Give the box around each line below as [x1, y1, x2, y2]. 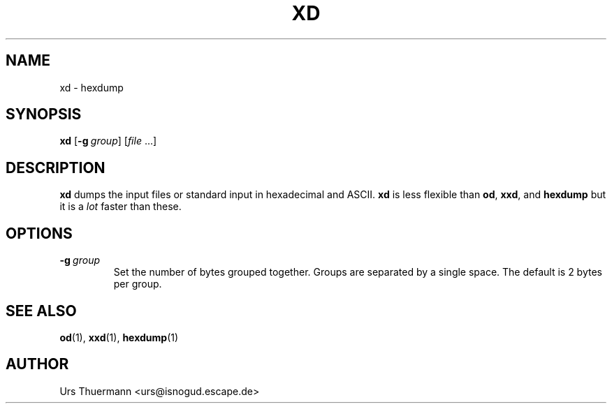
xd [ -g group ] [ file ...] [59, 135, 157, 147]
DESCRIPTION [6, 158, 105, 177]
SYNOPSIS [6, 105, 82, 124]
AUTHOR [6, 355, 69, 373]
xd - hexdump [59, 81, 124, 94]
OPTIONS [6, 224, 73, 242]
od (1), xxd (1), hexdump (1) [59, 331, 179, 343]
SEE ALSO [6, 302, 77, 320]
